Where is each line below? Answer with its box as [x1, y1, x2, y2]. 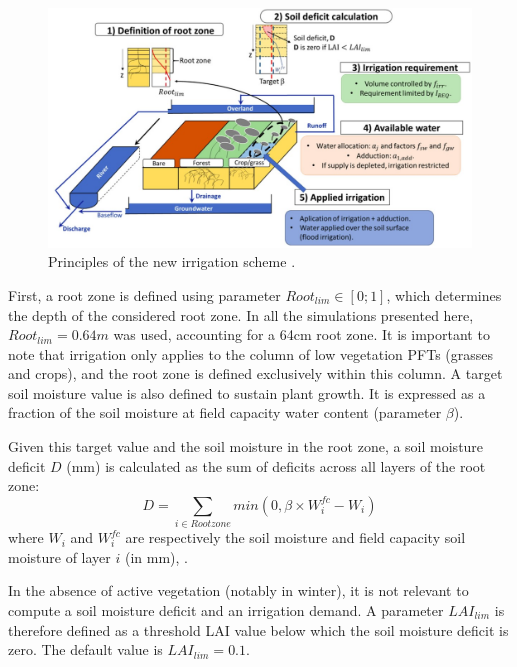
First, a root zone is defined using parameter [8, 284, 281, 305]
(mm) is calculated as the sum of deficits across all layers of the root [66, 455, 486, 476]
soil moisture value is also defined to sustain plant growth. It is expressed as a [8, 382, 486, 403]
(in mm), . [124, 546, 188, 567]
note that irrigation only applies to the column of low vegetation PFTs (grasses [8, 343, 494, 364]
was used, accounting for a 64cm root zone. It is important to [113, 324, 490, 345]
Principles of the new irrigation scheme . [48, 251, 296, 272]
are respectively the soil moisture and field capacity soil [125, 527, 466, 548]
